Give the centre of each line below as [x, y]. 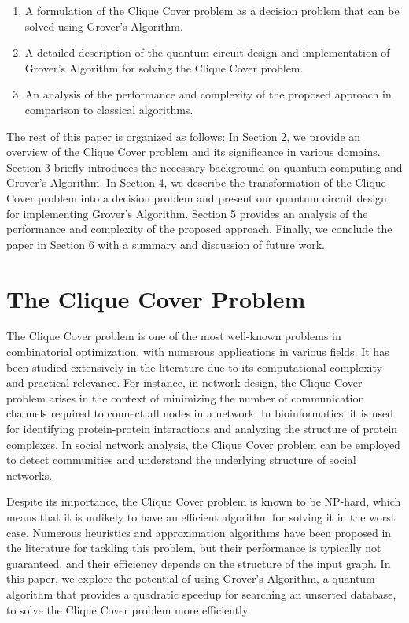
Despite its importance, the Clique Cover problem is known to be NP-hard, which [204, 501]
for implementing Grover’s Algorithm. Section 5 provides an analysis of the [187, 213]
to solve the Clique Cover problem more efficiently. [129, 609]
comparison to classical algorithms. [109, 109]
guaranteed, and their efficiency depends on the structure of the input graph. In [199, 563]
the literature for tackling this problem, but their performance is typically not [194, 548]
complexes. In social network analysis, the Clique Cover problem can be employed [203, 444]
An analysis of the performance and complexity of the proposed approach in [208, 94]
